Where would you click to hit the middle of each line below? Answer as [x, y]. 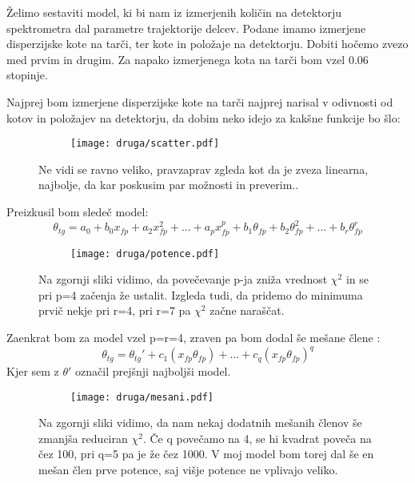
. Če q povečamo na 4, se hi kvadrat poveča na [257, 438]
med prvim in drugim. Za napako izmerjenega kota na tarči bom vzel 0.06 [188, 59]
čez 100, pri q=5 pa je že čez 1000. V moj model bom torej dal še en [206, 454]
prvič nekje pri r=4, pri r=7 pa [115, 310]
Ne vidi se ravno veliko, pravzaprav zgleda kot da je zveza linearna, [204, 169]
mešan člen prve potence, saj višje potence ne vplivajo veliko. [188, 470]
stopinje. [27, 75]
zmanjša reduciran [83, 438]
